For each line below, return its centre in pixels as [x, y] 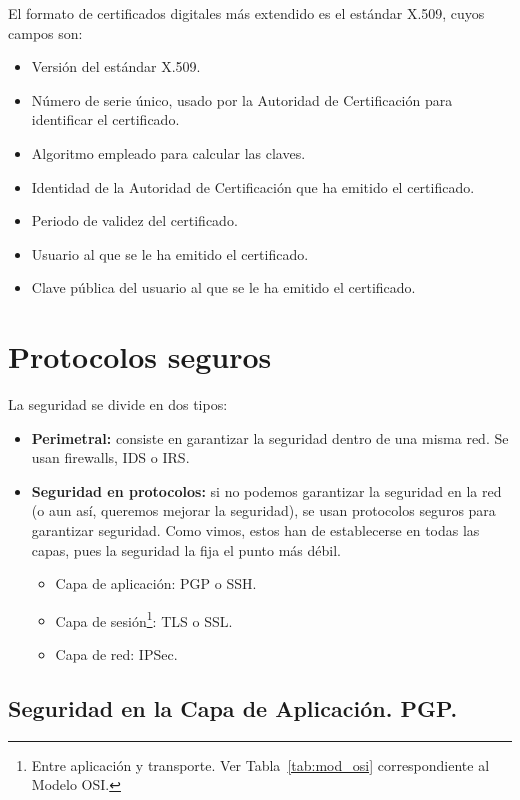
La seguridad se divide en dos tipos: [118, 404]
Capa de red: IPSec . [116, 654]
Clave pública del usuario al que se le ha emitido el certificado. [223, 287]
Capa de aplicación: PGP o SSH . [156, 583]
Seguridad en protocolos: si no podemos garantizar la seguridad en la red [266, 490]
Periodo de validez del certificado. [134, 220]
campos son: [45, 32]
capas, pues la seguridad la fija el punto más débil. [186, 549]
